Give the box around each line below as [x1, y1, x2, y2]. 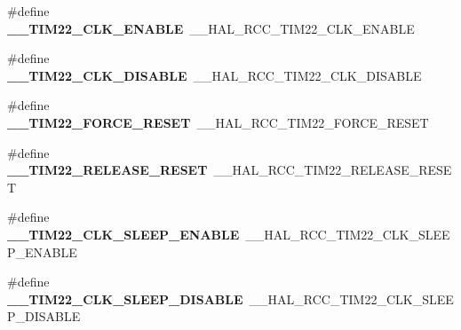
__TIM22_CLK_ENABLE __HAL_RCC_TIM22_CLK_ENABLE [7, 19, 415, 37]
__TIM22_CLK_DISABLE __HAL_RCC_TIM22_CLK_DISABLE [7, 66, 422, 84]
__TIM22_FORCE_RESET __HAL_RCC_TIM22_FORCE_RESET [7, 113, 429, 131]
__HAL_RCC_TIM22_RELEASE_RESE [213, 161, 452, 179]
